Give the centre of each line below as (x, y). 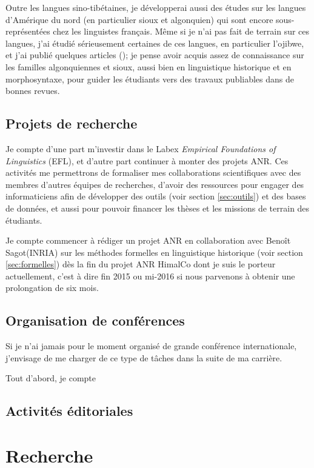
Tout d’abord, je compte (51, 378)
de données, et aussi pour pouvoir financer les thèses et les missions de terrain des (158, 208)
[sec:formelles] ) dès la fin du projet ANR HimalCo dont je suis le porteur (141, 264)
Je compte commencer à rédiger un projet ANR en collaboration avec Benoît (148, 240)
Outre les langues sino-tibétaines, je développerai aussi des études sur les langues (156, 7)
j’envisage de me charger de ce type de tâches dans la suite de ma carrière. (144, 357)
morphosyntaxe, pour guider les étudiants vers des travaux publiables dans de (150, 79)
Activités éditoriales (69, 411)
